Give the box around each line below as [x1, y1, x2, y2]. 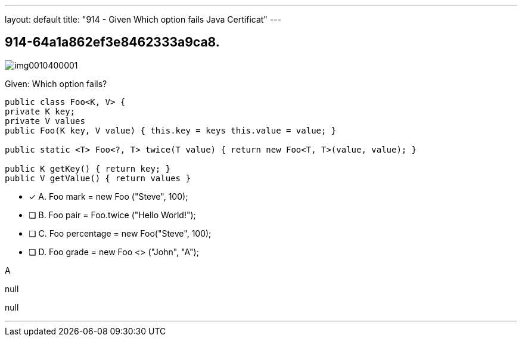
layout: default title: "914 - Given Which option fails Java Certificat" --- [5, 14, 282, 24]
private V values [5, 116, 85, 126]
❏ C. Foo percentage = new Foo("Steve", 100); [29, 228, 212, 238]
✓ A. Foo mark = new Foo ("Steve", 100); [29, 191, 188, 201]
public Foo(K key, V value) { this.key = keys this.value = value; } [5, 125, 337, 135]
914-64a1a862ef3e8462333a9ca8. [5, 35, 220, 50]
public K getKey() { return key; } [5, 163, 171, 173]
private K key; [5, 106, 76, 116]
